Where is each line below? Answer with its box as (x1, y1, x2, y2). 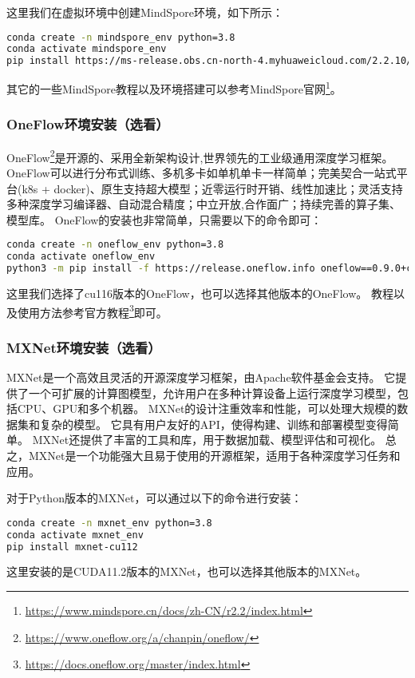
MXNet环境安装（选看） (6, 337, 161, 357)
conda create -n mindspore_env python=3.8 (6, 31, 235, 43)
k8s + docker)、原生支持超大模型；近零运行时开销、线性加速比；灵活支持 (22, 180, 403, 196)
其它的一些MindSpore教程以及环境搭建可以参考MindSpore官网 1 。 (6, 78, 342, 97)
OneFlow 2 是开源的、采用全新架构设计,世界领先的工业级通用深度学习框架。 (6, 146, 393, 165)
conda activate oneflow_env (6, 251, 156, 263)
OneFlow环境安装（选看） (6, 114, 169, 134)
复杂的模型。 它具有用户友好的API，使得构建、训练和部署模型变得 (39, 415, 388, 432)
